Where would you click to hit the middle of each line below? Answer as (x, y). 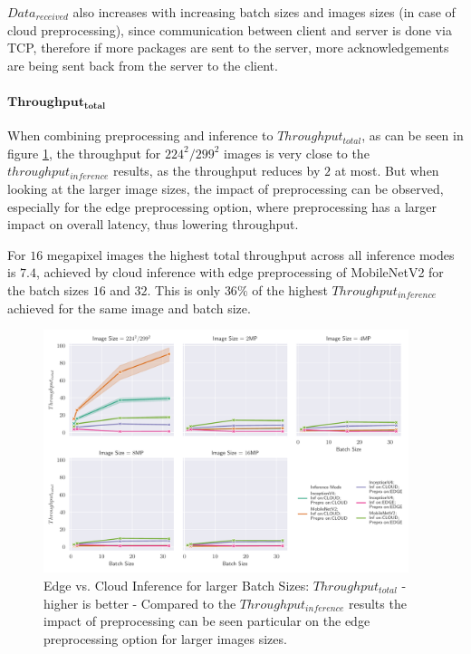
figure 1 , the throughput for (84, 153)
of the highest (290, 289)
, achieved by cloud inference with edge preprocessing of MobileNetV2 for (240, 272)
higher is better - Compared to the (140, 603)
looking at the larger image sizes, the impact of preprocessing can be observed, (226, 188)
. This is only (184, 289)
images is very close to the (297, 153)
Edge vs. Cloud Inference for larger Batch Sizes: (177, 585)
